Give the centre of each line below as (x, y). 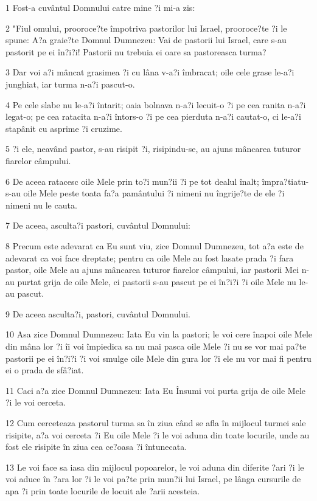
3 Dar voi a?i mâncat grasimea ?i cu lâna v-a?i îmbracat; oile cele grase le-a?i (150, 72)
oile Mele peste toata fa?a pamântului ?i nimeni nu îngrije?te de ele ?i (154, 193)
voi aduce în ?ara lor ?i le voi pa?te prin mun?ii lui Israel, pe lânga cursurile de (153, 479)
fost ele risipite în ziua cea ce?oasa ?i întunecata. (96, 447)
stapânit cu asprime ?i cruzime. (64, 128)
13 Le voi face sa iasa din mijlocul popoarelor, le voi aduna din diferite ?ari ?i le (155, 467)
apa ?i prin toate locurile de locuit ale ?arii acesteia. (103, 491)
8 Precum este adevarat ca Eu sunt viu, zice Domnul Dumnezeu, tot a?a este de (155, 245)
